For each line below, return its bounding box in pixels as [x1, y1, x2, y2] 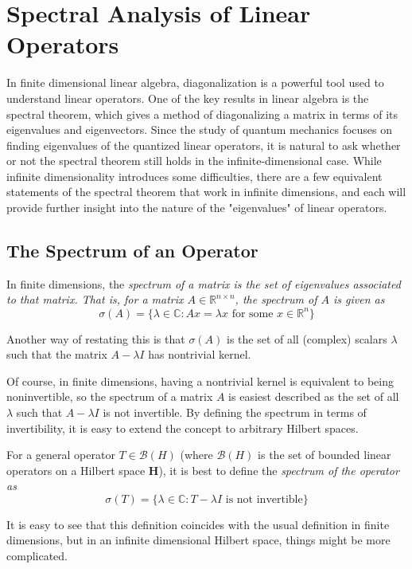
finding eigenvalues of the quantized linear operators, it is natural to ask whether [6, 136, 401, 153]
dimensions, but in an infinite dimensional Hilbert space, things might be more [6, 532, 391, 548]
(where [180, 446, 213, 463]
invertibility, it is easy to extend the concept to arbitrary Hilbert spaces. [6, 419, 359, 436]
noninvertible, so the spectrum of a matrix [6, 388, 213, 405]
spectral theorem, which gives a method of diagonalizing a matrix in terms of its [6, 105, 398, 122]
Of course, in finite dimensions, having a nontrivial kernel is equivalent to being [6, 372, 394, 389]
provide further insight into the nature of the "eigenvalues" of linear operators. [6, 199, 387, 216]
